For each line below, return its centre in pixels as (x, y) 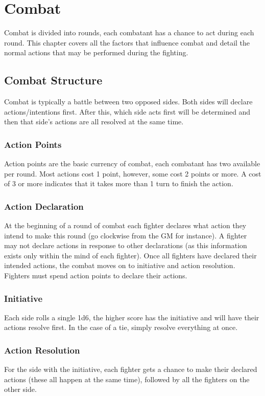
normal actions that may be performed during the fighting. (96, 52)
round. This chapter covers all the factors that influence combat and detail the (127, 42)
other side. (20, 389)
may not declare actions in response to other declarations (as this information (126, 245)
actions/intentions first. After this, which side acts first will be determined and (127, 111)
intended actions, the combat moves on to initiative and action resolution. (120, 265)
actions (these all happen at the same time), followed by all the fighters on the (127, 379)
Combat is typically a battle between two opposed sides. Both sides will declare (128, 102)
